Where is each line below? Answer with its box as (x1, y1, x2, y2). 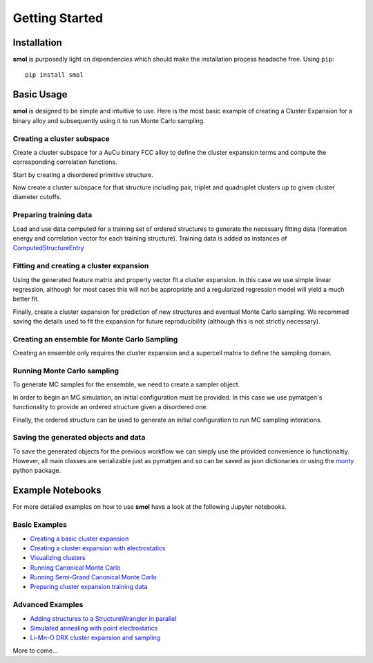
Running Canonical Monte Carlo (30, 563, 121, 572)
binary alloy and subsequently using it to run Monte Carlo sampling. (12, 116, 205, 124)
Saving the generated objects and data (12, 433, 146, 442)
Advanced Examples (12, 600, 84, 610)
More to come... (12, 646, 58, 655)
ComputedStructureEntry (12, 244, 84, 252)
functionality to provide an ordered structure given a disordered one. (12, 403, 209, 411)
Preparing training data (12, 210, 93, 220)
